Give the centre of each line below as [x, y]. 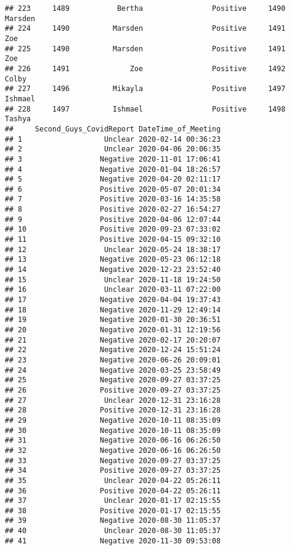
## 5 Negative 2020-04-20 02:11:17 [113, 179]
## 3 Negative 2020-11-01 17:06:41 [113, 159]
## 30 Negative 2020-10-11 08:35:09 [113, 430]
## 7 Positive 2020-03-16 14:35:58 [113, 199]
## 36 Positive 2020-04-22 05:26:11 [113, 491]
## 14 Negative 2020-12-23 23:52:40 [113, 270]
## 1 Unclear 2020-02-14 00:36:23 [113, 139]
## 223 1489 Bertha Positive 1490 [145, 8]
